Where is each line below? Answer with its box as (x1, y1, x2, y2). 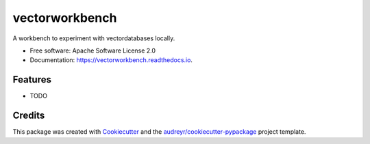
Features (12, 74, 51, 85)
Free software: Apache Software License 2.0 (29, 46, 156, 55)
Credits (12, 110, 45, 121)
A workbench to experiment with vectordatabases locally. (12, 34, 175, 42)
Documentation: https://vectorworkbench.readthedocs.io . (29, 56, 193, 64)
